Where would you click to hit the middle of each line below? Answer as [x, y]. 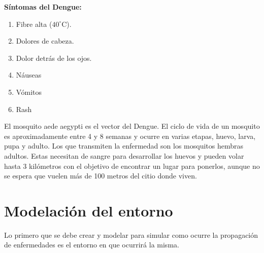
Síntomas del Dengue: [43, 7]
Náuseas [29, 75]
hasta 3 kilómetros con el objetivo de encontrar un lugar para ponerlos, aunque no [132, 166]
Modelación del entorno [89, 210]
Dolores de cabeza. [45, 41]
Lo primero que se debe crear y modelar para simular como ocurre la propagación [131, 234]
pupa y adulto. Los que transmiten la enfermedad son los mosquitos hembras [124, 146]
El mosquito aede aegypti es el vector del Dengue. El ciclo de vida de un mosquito [132, 126]
